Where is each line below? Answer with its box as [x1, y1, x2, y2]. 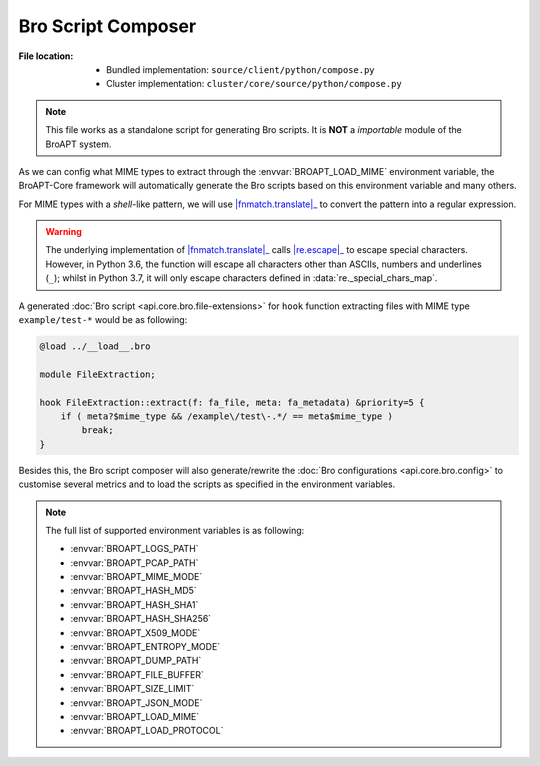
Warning [45, 226, 82, 238]
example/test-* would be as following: [18, 314, 188, 326]
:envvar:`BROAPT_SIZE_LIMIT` [70, 683, 195, 695]
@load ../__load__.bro [39, 341, 151, 352]
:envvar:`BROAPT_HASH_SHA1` [70, 598, 199, 610]
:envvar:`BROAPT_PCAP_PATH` [70, 556, 199, 569]
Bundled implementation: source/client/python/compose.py [106, 63, 375, 75]
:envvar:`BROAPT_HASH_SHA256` [70, 613, 212, 625]
